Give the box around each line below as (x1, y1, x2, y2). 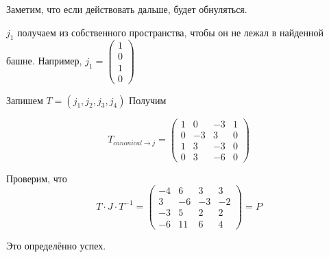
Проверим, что (6, 171, 67, 185)
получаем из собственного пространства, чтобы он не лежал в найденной (17, 25, 324, 39)
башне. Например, (6, 53, 82, 67)
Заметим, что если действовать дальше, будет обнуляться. (6, 2, 247, 16)
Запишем (6, 93, 43, 107)
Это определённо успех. (6, 238, 106, 252)
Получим (129, 93, 167, 107)
